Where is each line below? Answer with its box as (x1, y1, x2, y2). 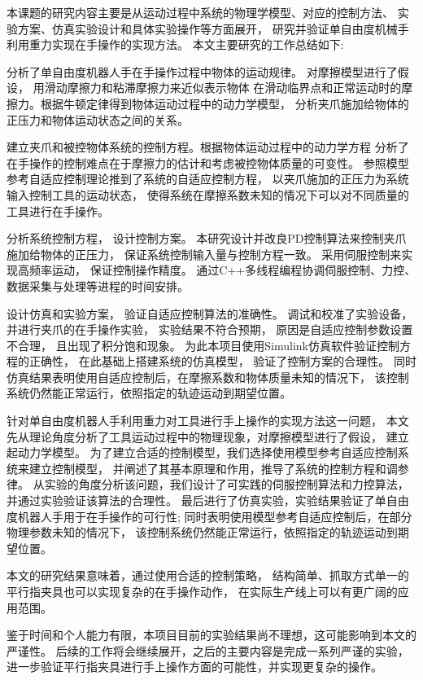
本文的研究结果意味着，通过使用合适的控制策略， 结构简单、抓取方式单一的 (7, 567, 409, 584)
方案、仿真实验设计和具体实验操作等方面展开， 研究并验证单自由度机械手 (17, 20, 409, 37)
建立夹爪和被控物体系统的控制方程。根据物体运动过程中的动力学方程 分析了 (7, 138, 409, 156)
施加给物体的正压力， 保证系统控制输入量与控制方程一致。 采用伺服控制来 (7, 245, 402, 262)
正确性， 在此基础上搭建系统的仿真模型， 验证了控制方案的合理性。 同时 (28, 353, 416, 370)
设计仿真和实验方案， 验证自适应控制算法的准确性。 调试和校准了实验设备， (7, 305, 413, 322)
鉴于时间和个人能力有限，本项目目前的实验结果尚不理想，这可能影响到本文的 (7, 626, 416, 643)
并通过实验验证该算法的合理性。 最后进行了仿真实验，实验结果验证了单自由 (7, 492, 409, 509)
